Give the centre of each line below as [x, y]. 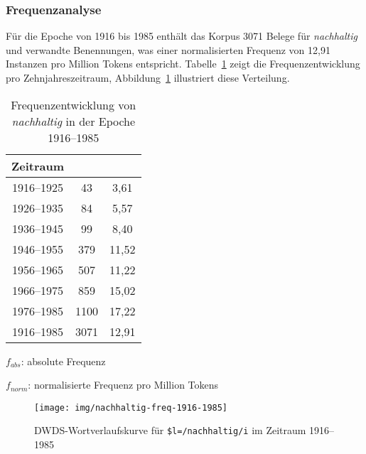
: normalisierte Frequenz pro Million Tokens [123, 385]
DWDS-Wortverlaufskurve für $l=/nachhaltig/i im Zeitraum [170, 430]
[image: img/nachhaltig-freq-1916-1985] [131, 407]
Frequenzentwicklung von [74, 104]
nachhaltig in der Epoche [74, 121]
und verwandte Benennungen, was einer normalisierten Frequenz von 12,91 [168, 49]
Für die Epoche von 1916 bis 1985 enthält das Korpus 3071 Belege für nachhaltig [182, 36]
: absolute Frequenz [63, 361]
